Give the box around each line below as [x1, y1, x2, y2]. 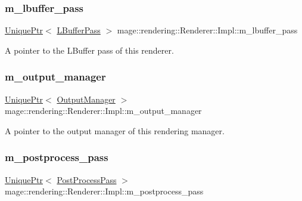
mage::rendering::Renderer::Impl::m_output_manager [5, 104, 202, 117]
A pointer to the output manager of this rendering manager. [5, 124, 225, 137]
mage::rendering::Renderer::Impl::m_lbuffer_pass [117, 24, 298, 36]
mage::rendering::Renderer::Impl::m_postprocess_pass [5, 185, 204, 197]
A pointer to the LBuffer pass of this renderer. [5, 44, 174, 56]
